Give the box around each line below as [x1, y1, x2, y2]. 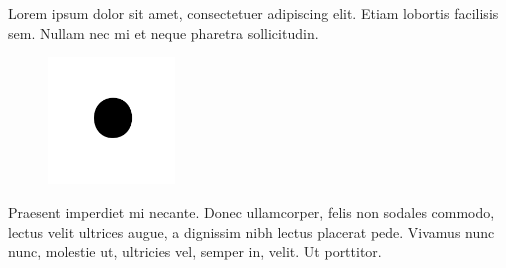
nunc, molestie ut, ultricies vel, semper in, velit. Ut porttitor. [8, 241, 382, 262]
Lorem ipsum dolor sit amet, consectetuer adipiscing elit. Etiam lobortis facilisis [8, 3, 499, 23]
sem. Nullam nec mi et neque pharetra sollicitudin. [8, 22, 319, 43]
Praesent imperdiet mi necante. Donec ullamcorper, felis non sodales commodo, [8, 201, 495, 222]
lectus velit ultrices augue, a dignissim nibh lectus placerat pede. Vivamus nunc [8, 221, 495, 242]
